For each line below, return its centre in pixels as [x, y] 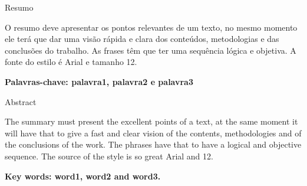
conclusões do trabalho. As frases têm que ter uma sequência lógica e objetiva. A [151, 50]
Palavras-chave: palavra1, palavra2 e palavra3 [99, 81]
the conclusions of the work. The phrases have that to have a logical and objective [153, 144]
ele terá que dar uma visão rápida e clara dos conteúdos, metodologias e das [142, 39]
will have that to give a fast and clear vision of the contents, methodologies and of [153, 133]
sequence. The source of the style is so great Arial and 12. [109, 156]
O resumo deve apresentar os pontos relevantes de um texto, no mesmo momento [151, 27]
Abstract [21, 101]
